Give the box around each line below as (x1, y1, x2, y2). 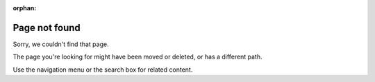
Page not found (12, 21, 81, 34)
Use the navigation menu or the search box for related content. (12, 65, 193, 74)
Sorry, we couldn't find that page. (12, 40, 109, 48)
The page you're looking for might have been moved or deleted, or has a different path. (12, 52, 263, 61)
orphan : (12, 4, 37, 12)
